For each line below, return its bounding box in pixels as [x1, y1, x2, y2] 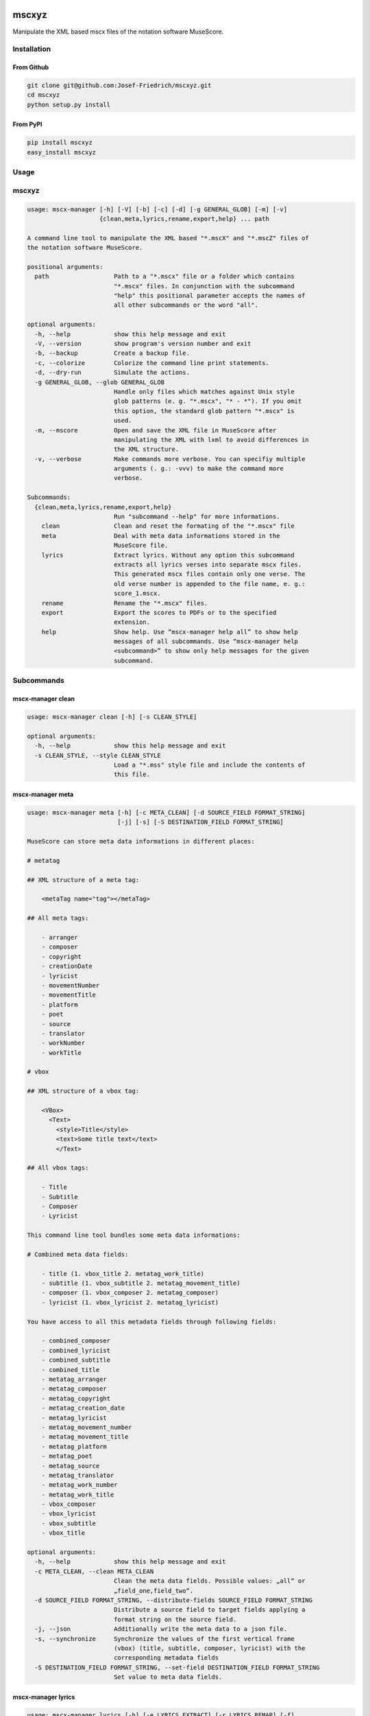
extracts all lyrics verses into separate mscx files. [113, 560, 302, 568]
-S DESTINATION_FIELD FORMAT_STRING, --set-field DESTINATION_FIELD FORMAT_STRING [34, 1663, 320, 1671]
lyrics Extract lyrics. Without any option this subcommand [41, 551, 295, 559]
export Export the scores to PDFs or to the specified [41, 608, 277, 616]
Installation [12, 45, 51, 54]
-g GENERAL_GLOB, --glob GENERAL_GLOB [34, 378, 164, 386]
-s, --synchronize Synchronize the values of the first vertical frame [34, 1634, 295, 1643]
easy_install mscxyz [27, 148, 96, 156]
